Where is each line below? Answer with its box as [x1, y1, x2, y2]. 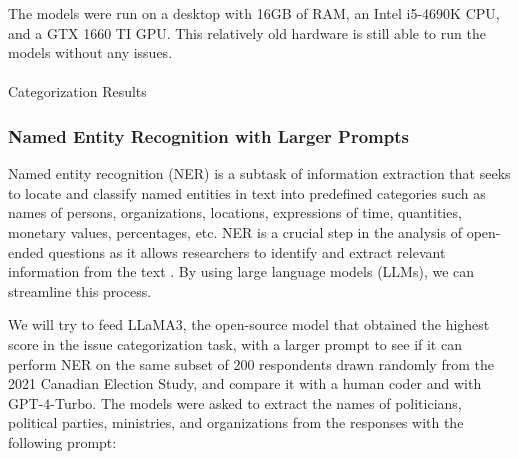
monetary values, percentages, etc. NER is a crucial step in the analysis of [8, 221, 462, 242]
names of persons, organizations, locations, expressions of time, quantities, [8, 202, 462, 223]
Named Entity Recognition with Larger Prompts [8, 123, 409, 148]
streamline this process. [8, 280, 152, 301]
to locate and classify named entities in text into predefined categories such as [8, 182, 486, 203]
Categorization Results [8, 81, 147, 102]
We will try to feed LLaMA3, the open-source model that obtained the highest [8, 314, 490, 335]
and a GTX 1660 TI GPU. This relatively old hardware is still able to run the [8, 22, 486, 43]
